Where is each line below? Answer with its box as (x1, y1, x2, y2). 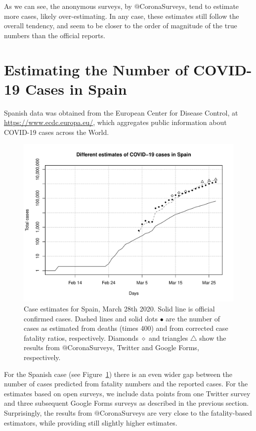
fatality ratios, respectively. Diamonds (24, 332, 138, 343)
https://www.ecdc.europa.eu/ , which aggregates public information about (4, 117, 227, 127)
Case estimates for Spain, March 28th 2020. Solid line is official (24, 304, 215, 314)
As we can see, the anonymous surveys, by (4, 1, 132, 11)
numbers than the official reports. (4, 30, 105, 40)
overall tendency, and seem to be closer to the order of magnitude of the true (4, 20, 237, 31)
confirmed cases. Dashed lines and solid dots (24, 313, 158, 323)
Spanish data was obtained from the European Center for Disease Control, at (4, 107, 238, 118)
